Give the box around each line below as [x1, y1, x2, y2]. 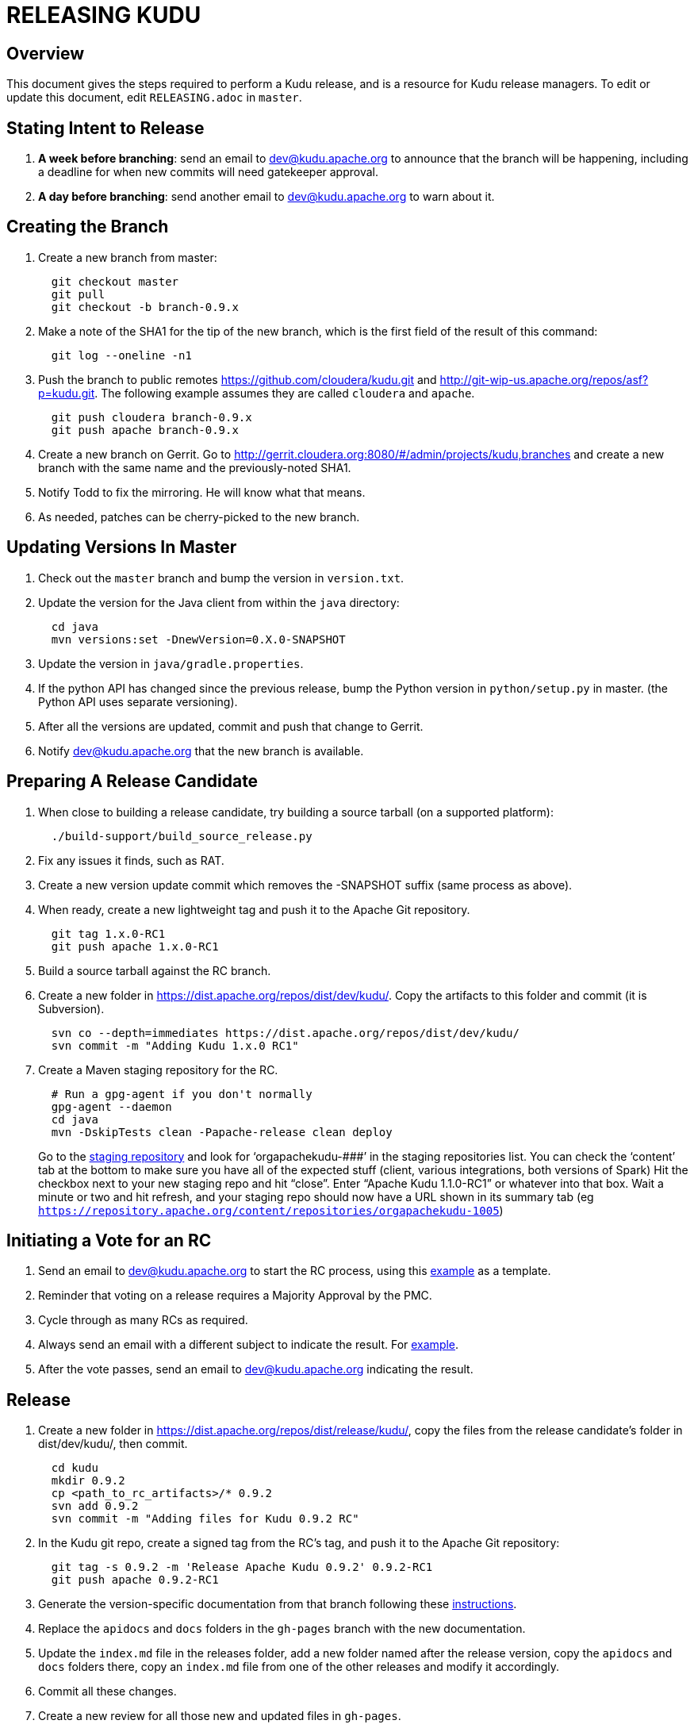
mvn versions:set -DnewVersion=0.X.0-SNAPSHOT [51, 632, 346, 646]
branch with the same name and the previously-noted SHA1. [38, 460, 351, 474]
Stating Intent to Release [6, 117, 205, 138]
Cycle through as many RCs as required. [38, 1313, 248, 1327]
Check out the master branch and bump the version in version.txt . [38, 570, 405, 585]
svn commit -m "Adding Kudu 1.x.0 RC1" [51, 1039, 299, 1052]
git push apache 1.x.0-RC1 [51, 939, 219, 953]
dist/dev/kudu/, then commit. [38, 1437, 188, 1451]
